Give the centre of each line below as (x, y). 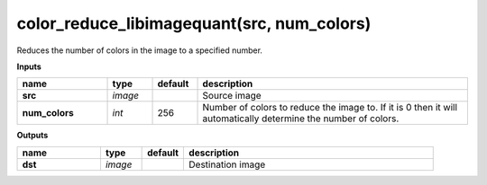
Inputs (29, 66)
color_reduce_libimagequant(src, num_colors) (194, 23)
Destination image (227, 164)
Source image (232, 96)
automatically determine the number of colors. (301, 119)
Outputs (32, 136)
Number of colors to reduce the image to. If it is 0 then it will (330, 108)
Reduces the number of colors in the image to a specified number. (140, 50)
